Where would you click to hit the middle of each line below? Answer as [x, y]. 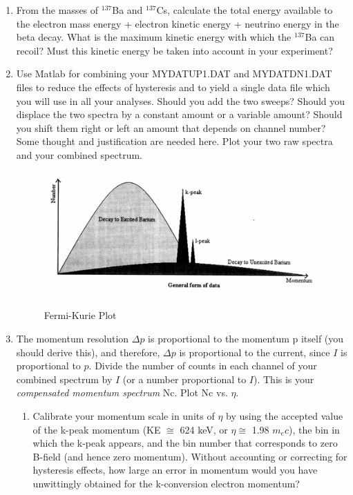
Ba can [320, 37]
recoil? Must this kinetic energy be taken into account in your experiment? [174, 50]
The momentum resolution [73, 339]
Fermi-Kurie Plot [80, 315]
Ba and [127, 10]
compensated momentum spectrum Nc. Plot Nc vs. [122, 392]
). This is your [284, 379]
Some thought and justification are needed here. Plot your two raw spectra [174, 141]
